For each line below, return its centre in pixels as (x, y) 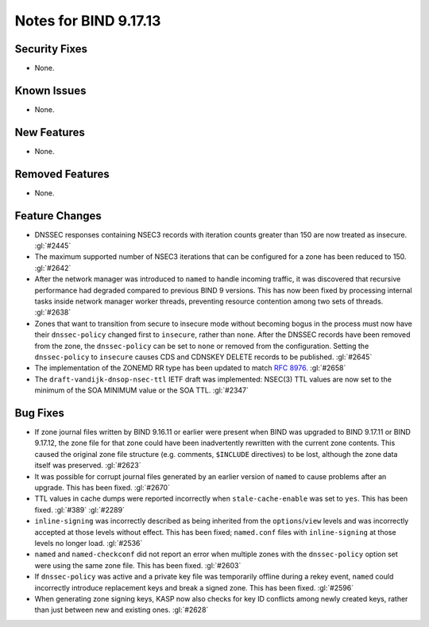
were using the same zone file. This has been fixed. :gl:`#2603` (138, 565)
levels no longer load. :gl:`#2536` (89, 543)
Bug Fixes (40, 413)
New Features (50, 132)
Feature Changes (58, 216)
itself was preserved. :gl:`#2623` (88, 466)
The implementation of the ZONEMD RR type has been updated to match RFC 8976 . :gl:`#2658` (190, 368)
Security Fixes (51, 49)
